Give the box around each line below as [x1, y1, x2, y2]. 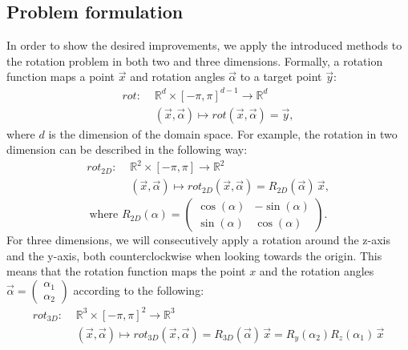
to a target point [240, 68, 322, 85]
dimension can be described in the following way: [6, 141, 248, 158]
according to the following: [73, 282, 204, 299]
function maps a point [6, 68, 115, 85]
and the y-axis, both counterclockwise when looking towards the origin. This [6, 247, 382, 264]
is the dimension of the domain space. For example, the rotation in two [48, 125, 398, 142]
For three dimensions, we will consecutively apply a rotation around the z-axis [6, 231, 390, 248]
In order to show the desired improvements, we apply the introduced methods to [6, 37, 402, 54]
